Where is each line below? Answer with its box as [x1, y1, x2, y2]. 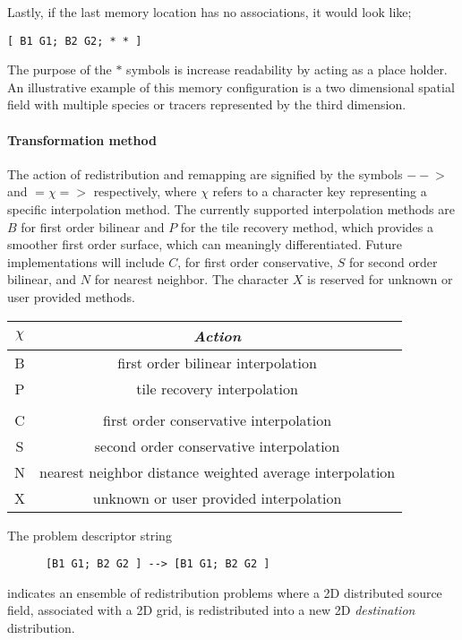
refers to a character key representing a [212, 182, 427, 201]
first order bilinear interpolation [117, 351, 317, 373]
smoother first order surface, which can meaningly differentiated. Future [7, 235, 402, 254]
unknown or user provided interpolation [92, 487, 342, 508]
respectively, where [93, 182, 197, 201]
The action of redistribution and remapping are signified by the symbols [7, 164, 403, 183]
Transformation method [7, 130, 157, 149]
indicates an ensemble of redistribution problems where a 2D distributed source [7, 583, 442, 601]
